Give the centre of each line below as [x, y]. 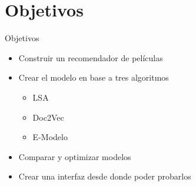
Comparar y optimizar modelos [75, 156]
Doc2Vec [48, 117]
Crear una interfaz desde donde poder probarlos [105, 176]
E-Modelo [50, 137]
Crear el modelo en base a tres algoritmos [94, 77]
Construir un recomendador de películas [91, 57]
